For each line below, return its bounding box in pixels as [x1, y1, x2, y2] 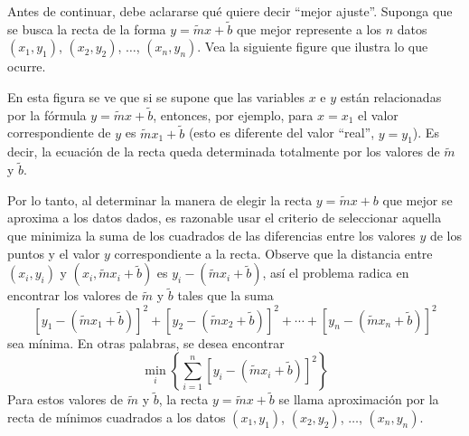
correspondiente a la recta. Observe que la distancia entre [114, 243, 433, 262]
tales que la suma [177, 286, 274, 305]
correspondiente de [7, 123, 111, 142]
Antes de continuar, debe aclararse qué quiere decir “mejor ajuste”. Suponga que [7, 2, 453, 20]
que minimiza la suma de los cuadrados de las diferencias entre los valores [7, 226, 416, 245]
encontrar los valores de [7, 286, 138, 305]
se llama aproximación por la [278, 390, 439, 409]
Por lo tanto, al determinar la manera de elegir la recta [7, 190, 313, 209]
